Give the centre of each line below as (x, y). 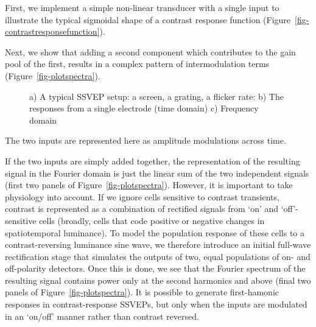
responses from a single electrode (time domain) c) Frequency (144, 108)
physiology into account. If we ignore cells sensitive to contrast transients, (142, 196)
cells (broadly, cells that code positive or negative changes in (152, 220)
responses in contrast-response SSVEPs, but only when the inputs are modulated (156, 304)
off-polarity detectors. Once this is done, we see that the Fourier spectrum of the (155, 268)
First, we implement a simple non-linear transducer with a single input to (142, 7)
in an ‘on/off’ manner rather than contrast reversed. (102, 316)
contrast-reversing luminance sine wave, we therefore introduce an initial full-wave (158, 244)
